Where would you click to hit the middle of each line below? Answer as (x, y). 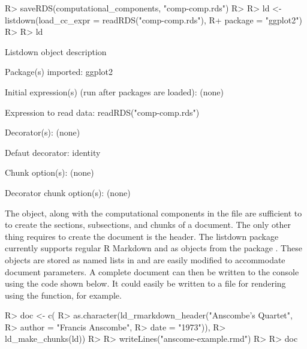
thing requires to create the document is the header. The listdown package (142, 236)
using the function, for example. (63, 295)
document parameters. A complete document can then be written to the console (152, 271)
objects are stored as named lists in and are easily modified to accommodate (145, 259)
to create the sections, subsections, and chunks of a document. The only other (148, 225)
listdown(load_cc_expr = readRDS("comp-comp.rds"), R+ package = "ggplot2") (153, 19)
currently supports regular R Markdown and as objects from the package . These (153, 248)
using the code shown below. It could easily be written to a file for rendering (145, 283)
